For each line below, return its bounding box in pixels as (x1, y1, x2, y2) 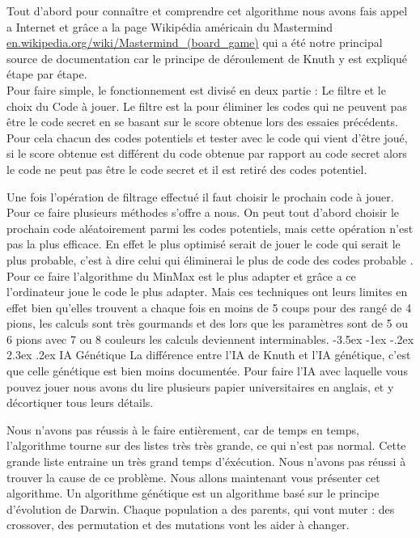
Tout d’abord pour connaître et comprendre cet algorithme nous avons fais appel (6, 2, 408, 19)
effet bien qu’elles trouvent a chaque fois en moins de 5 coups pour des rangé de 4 (6, 299, 412, 316)
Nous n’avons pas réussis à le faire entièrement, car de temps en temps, (6, 421, 359, 438)
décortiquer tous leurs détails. (6, 394, 154, 411)
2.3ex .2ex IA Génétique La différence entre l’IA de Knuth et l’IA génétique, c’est (6, 346, 411, 363)
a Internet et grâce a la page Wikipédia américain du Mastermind (6, 18, 333, 35)
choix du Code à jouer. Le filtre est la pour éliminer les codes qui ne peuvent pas (6, 97, 407, 114)
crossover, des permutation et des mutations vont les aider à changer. (6, 516, 350, 533)
